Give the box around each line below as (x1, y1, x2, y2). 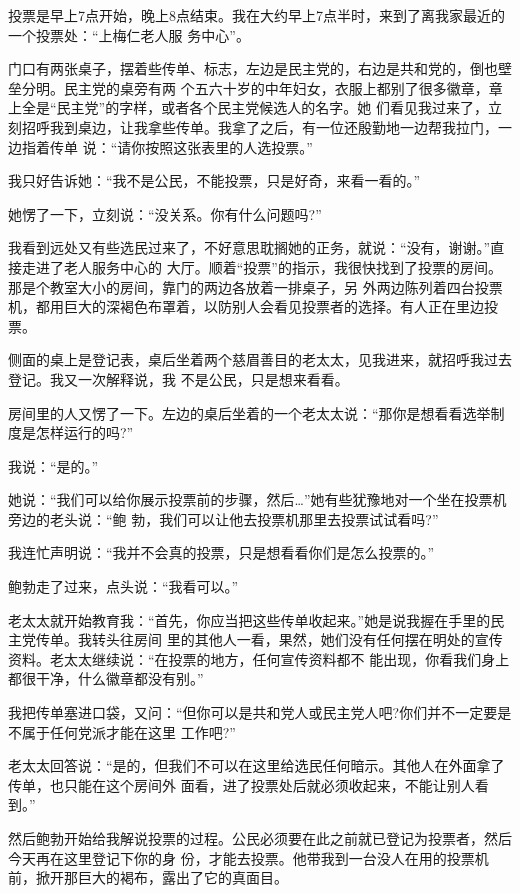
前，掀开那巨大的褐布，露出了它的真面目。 (8, 867, 288, 888)
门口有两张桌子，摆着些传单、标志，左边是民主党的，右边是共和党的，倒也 (8, 58, 498, 79)
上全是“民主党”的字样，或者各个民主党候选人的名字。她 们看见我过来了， (8, 97, 488, 118)
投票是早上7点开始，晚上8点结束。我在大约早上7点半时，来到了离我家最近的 (8, 5, 505, 25)
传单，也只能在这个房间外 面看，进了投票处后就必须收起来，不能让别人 (8, 774, 475, 795)
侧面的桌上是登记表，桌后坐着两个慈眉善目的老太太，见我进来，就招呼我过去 (8, 349, 512, 370)
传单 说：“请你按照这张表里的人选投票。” (49, 136, 313, 157)
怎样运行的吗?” (35, 422, 134, 443)
